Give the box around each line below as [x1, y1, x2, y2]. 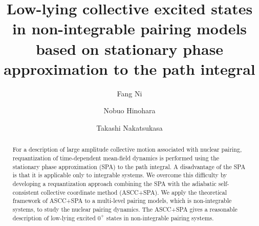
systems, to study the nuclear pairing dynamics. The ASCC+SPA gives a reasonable [12, 204, 238, 213]
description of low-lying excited [12, 213, 96, 222]
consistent [12, 188, 39, 196]
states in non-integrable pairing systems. [106, 213, 214, 222]
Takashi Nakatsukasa [96, 122, 163, 133]
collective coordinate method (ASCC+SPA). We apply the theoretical [41, 188, 227, 196]
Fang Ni [117, 88, 142, 98]
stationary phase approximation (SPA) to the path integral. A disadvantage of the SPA [12, 162, 246, 171]
